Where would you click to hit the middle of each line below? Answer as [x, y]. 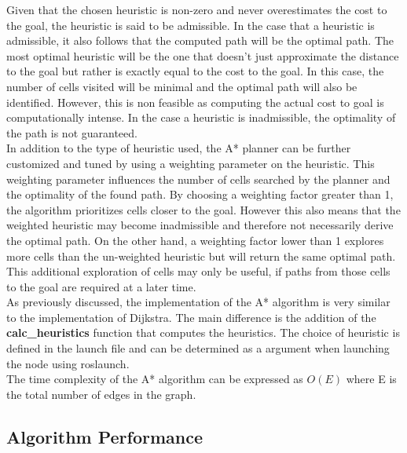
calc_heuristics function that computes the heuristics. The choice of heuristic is [203, 332]
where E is [371, 379]
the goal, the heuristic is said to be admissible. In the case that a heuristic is [191, 25]
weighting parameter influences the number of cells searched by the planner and [198, 179]
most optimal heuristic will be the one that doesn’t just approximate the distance [203, 55]
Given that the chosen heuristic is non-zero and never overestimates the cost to [197, 9]
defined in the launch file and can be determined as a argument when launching [198, 348]
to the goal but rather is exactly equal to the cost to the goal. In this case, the [195, 71]
